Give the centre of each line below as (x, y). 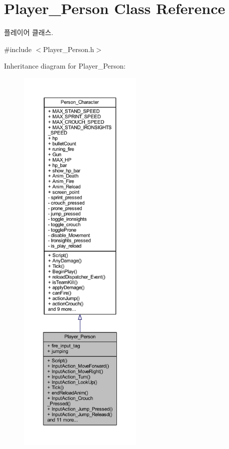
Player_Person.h (69, 49)
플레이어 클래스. (29, 32)
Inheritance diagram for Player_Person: (65, 66)
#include (18, 49)
